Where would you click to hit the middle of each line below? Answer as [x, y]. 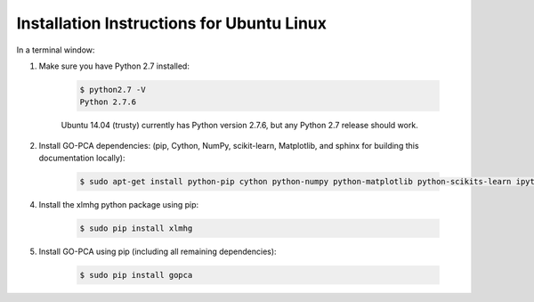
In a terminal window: [56, 50]
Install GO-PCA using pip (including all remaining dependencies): [158, 252]
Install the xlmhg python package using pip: [119, 205]
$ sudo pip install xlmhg [136, 229]
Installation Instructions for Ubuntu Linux [172, 23]
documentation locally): [82, 158]
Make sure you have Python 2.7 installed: [114, 66]
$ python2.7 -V [113, 90]
